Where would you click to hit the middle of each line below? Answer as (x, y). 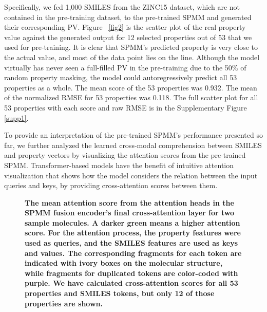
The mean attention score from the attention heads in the (129, 202)
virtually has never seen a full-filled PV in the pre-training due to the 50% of (125, 67)
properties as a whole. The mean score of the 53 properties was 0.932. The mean (131, 87)
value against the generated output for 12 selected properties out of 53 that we (128, 37)
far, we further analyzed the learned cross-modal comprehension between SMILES (133, 145)
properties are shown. (64, 303)
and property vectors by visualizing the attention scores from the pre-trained (125, 155)
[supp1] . (16, 117)
